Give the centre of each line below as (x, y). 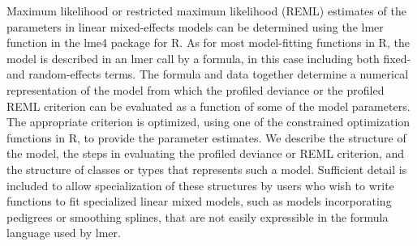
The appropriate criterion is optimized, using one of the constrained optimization (208, 122)
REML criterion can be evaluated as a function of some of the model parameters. (208, 106)
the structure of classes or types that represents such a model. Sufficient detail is (207, 169)
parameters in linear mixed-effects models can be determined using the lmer (195, 26)
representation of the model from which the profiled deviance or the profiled (196, 89)
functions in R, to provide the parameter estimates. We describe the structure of (206, 137)
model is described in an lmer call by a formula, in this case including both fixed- (209, 58)
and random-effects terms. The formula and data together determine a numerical (208, 74)
